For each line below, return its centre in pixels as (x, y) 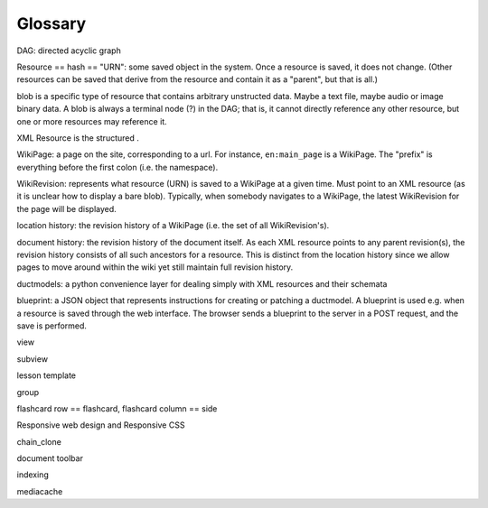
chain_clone (39, 441)
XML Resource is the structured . (78, 138)
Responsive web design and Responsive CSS (101, 425)
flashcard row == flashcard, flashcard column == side (117, 408)
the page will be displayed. (66, 208)
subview (33, 359)
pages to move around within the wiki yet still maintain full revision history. (155, 267)
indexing (33, 475)
